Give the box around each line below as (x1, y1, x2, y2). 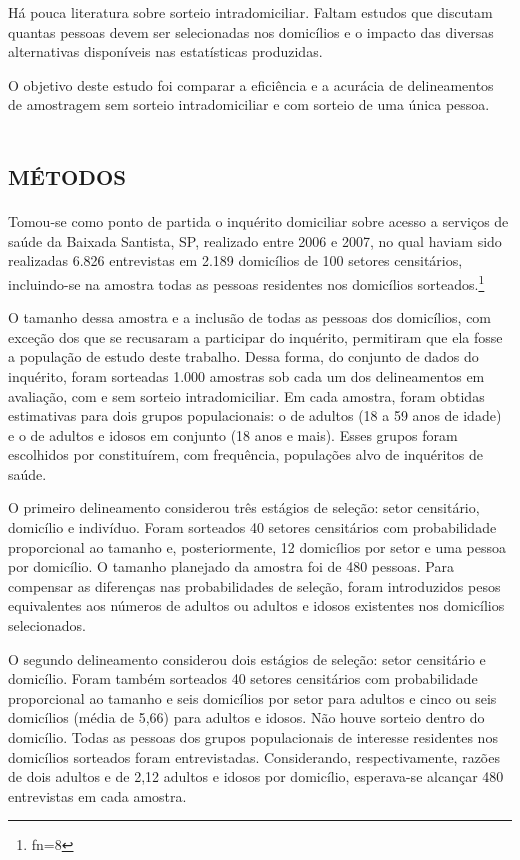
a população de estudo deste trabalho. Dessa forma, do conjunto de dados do (8, 346, 479, 367)
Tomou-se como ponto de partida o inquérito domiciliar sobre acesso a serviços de (8, 211, 509, 232)
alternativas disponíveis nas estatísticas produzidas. (8, 41, 323, 62)
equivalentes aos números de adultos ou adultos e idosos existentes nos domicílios (8, 595, 505, 616)
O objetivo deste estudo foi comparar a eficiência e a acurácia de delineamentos (8, 74, 494, 95)
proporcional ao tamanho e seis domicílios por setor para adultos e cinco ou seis (8, 687, 497, 708)
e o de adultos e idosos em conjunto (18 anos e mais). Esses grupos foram (8, 424, 458, 445)
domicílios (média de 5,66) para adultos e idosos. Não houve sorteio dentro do (8, 707, 485, 728)
